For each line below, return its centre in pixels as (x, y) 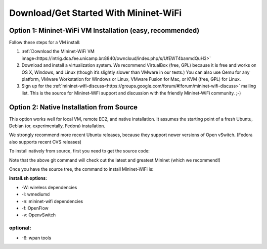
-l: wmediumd (36, 194)
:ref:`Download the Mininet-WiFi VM (58, 51)
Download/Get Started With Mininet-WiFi (95, 13)
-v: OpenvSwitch (39, 215)
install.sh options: (28, 178)
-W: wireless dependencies (49, 187)
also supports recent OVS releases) (45, 142)
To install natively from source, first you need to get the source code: (80, 151)
